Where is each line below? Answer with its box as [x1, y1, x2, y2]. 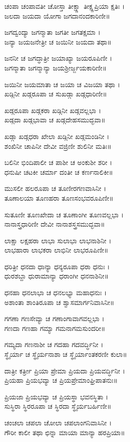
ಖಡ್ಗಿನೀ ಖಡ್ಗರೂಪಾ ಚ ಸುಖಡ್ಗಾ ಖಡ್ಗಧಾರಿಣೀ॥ [4, 89, 107, 99]
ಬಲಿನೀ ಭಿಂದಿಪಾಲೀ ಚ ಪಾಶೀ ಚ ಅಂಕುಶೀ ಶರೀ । [4, 157, 112, 167]
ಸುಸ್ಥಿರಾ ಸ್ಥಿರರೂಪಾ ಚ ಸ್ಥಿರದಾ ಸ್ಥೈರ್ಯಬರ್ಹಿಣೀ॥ [4, 401, 111, 411]
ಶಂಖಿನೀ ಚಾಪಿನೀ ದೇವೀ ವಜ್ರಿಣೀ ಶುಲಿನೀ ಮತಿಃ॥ [4, 140, 111, 151]
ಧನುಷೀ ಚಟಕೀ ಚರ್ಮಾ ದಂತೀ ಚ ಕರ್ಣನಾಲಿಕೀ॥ [4, 166, 113, 177]
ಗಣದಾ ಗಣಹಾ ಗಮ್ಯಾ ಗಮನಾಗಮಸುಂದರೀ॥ [4, 323, 105, 333]
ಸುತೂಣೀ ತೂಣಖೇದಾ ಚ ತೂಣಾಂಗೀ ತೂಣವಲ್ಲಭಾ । [4, 209, 124, 219]
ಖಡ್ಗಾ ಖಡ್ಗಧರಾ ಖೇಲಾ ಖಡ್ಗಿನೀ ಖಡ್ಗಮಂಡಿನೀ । [4, 131, 110, 141]
